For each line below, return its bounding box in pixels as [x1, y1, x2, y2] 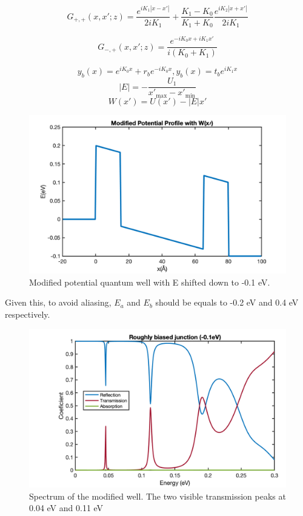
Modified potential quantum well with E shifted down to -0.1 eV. [29, 275, 270, 288]
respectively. [5, 308, 50, 321]
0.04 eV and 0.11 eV [29, 501, 104, 514]
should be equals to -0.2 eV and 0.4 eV [155, 296, 299, 309]
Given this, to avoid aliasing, [5, 296, 112, 309]
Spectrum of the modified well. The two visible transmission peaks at [29, 489, 286, 502]
